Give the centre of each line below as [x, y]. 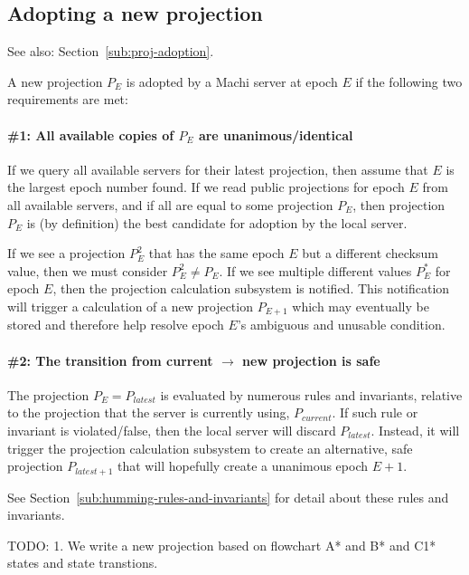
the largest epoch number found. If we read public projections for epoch [206, 187]
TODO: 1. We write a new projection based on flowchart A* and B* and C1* [222, 545]
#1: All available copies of [91, 134]
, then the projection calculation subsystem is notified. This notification [251, 288]
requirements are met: [68, 99]
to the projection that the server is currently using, [149, 412]
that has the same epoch [216, 253]
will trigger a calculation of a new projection [130, 306]
